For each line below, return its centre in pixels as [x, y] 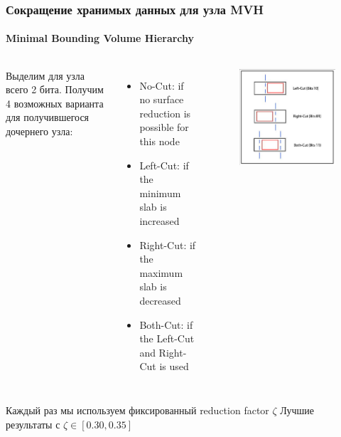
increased [159, 220]
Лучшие [297, 410]
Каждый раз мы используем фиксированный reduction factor [137, 410]
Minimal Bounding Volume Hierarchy [100, 38]
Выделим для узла [45, 75]
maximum [161, 272]
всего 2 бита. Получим [55, 89]
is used [174, 366]
